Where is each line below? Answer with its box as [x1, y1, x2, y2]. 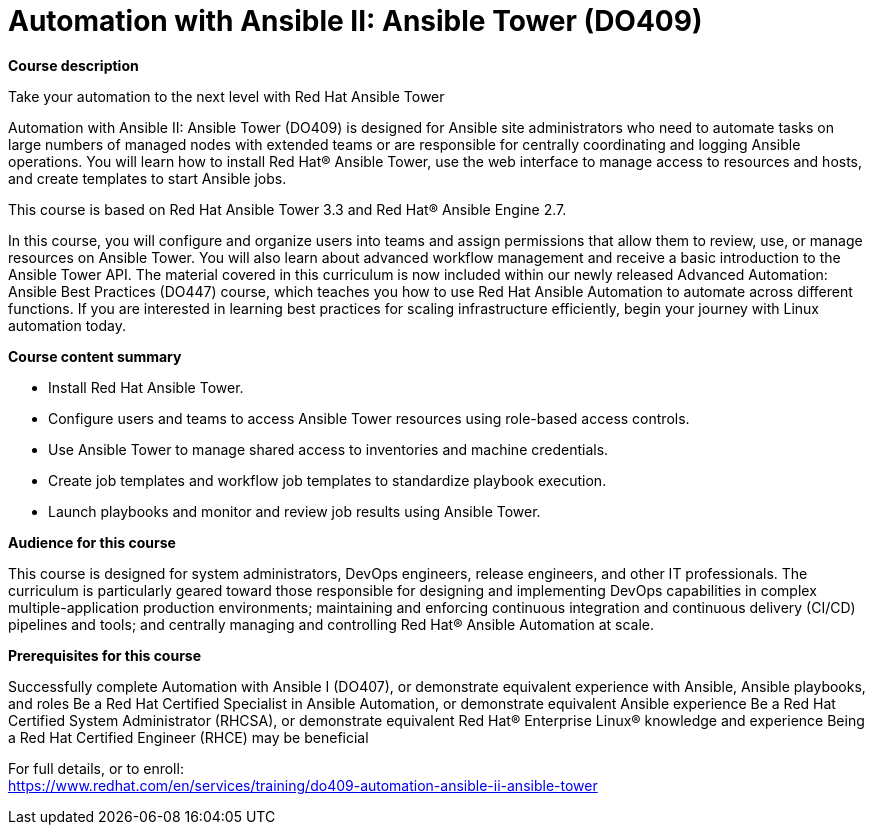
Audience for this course [8, 533, 176, 551]
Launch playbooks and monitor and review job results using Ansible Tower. [48, 502, 541, 520]
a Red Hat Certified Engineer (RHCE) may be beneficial [8, 728, 369, 746]
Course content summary [8, 347, 182, 365]
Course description [8, 56, 139, 74]
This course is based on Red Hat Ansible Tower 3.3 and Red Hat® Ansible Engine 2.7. [8, 200, 567, 218]
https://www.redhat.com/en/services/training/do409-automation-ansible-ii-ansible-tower [8, 776, 598, 794]
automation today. [8, 316, 127, 334]
